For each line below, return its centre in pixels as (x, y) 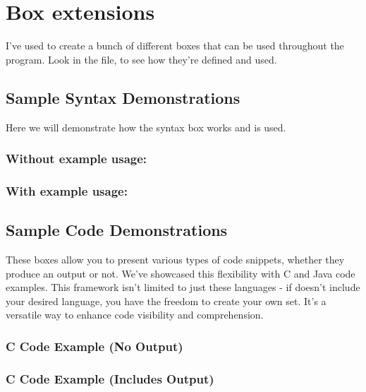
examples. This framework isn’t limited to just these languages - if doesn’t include (183, 287)
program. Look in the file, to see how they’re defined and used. (141, 59)
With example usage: (67, 190)
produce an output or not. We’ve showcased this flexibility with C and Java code (181, 273)
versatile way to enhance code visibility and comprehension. (135, 315)
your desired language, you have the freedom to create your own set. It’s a (166, 301)
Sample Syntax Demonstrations (123, 97)
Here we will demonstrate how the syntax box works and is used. (146, 127)
